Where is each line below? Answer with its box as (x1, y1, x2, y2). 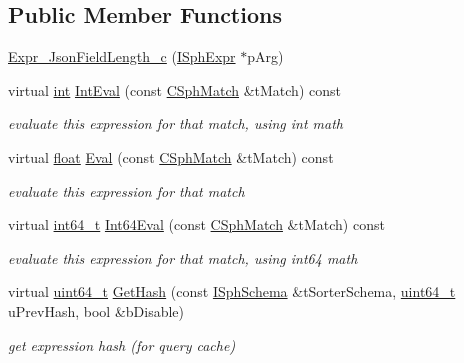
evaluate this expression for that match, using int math (8, 113, 343, 134)
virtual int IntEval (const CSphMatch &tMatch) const (8, 79, 341, 100)
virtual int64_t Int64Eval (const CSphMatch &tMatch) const (8, 214, 385, 235)
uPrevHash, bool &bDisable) (8, 300, 185, 321)
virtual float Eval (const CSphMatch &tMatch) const (8, 146, 334, 167)
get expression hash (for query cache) (8, 334, 236, 355)
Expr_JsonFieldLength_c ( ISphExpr (8, 46, 236, 67)
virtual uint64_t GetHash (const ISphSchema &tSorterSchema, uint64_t (8, 281, 456, 302)
